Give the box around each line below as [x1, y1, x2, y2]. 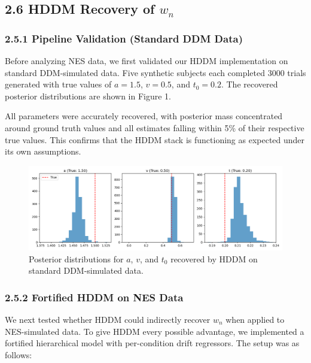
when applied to [225, 313, 285, 325]
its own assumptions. [5, 145, 81, 158]
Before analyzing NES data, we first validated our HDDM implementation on [5, 55, 288, 66]
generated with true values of [5, 78, 112, 90]
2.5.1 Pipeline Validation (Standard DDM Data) [5, 31, 243, 46]
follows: [5, 348, 32, 361]
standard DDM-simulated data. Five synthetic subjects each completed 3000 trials [5, 66, 306, 78]
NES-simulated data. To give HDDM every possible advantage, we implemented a [5, 325, 304, 337]
